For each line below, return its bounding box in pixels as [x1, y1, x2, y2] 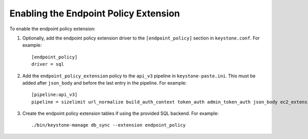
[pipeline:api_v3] [31, 92, 78, 97]
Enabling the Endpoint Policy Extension [9, 8, 180, 19]
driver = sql [31, 62, 64, 67]
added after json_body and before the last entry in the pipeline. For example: [22, 80, 187, 86]
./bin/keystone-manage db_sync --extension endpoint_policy [31, 122, 186, 128]
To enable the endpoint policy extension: [9, 26, 96, 32]
